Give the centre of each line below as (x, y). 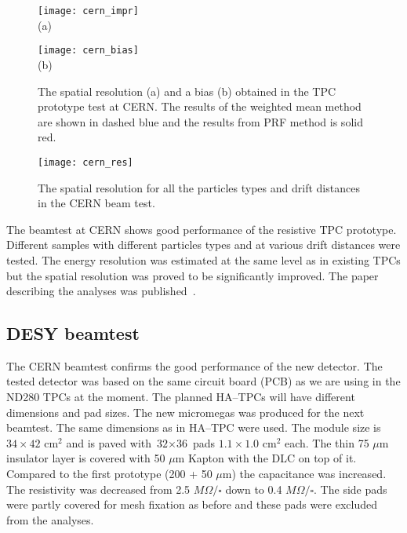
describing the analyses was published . (101, 291)
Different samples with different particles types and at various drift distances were (203, 245)
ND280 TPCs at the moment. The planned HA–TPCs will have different (181, 397)
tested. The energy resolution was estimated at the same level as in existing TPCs (203, 259)
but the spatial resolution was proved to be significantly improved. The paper (193, 275)
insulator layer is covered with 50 (86, 458)
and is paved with (109, 442)
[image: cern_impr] (88, 11)
